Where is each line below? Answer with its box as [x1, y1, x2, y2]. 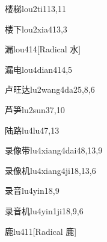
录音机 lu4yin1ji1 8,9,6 [5, 204, 84, 217]
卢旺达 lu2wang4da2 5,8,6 [5, 83, 95, 96]
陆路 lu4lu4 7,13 [5, 123, 60, 136]
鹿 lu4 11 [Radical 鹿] [5, 225, 77, 237]
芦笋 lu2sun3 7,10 [5, 103, 65, 116]
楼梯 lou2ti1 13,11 [5, 2, 66, 14]
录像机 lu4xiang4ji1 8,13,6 [5, 164, 96, 176]
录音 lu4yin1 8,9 [5, 184, 60, 197]
